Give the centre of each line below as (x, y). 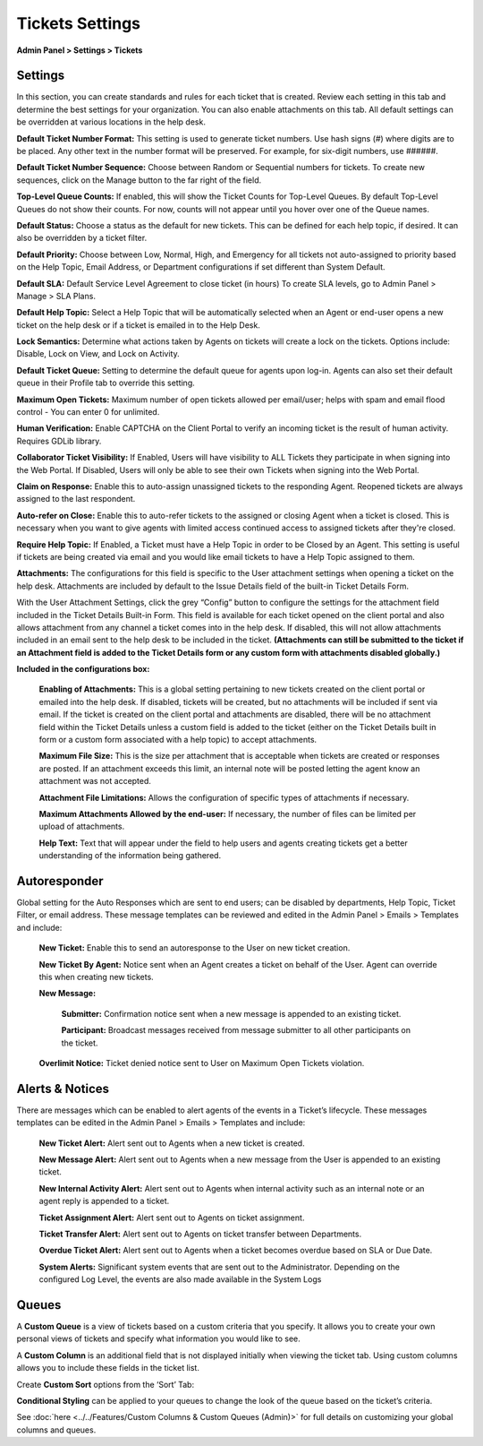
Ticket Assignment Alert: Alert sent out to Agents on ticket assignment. (172, 1218)
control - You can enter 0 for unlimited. (88, 412)
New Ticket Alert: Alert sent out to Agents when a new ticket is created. (172, 1143)
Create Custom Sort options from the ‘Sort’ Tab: (106, 1384)
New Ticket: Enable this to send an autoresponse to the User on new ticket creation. (195, 948)
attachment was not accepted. (95, 781)
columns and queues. (56, 1430)
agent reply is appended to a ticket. (104, 1201)
